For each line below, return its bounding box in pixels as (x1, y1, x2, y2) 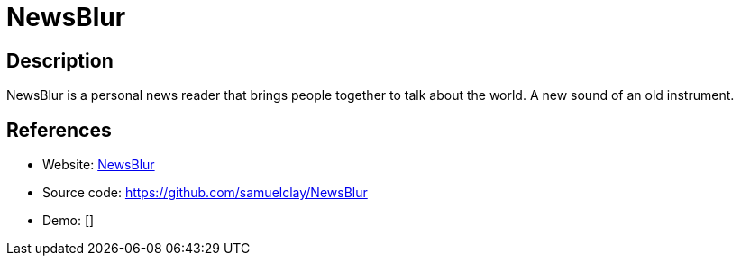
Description (6, 49, 114, 72)
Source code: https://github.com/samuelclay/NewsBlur (42, 185, 368, 201)
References (6, 118, 112, 141)
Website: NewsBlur (42, 157, 155, 173)
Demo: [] (42, 213, 95, 229)
